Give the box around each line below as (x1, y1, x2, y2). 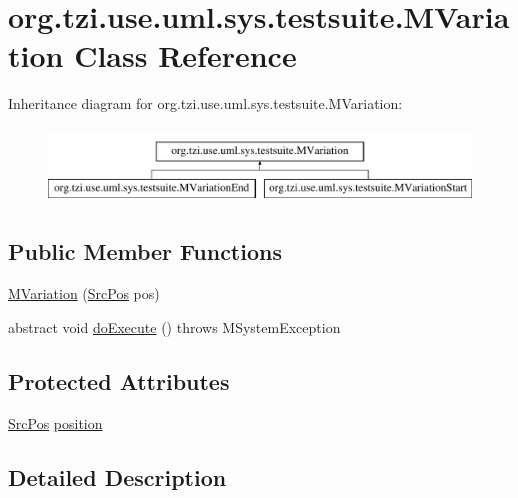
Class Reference (74, 35, 297, 76)
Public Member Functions (8, 236, 282, 267)
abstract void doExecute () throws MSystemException (8, 316, 341, 337)
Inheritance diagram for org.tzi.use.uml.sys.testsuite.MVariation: (8, 93, 403, 114)
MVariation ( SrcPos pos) (8, 283, 160, 304)
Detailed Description (8, 461, 227, 492)
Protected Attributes (8, 365, 230, 396)
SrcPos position (8, 412, 103, 433)
